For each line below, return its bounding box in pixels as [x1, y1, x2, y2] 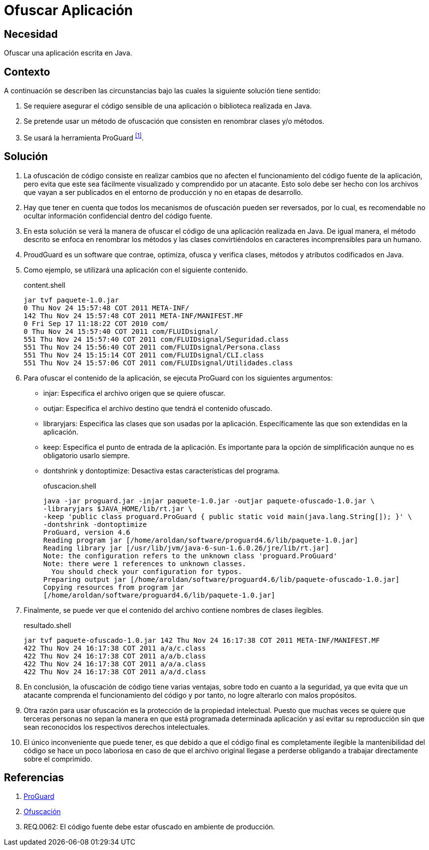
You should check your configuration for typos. [51, 567, 242, 576]
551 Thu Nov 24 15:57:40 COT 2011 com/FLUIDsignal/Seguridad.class [24, 335, 289, 343]
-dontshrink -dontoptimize [43, 520, 147, 528]
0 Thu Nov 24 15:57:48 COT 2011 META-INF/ [24, 303, 190, 312]
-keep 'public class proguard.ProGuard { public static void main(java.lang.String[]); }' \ [43, 512, 412, 521]
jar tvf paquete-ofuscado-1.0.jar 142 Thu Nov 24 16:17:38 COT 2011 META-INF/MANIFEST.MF [24, 636, 380, 644]
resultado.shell [24, 621, 71, 630]
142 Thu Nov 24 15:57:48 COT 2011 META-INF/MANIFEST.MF [24, 311, 243, 320]
